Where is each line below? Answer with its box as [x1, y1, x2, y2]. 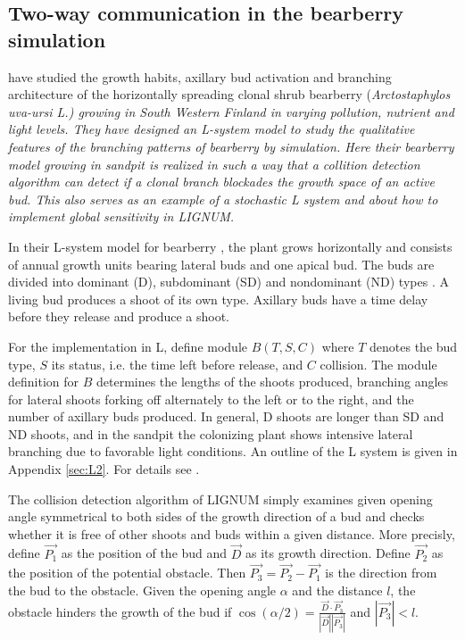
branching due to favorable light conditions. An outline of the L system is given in [8, 442, 458, 461]
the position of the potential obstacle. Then [8, 563, 246, 582]
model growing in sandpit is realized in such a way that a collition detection [8, 154, 420, 173]
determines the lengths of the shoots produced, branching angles [95, 372, 449, 391]
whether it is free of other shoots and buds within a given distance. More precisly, [8, 524, 455, 543]
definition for [8, 372, 79, 391]
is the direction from [325, 563, 437, 582]
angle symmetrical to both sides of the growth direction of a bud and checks [8, 507, 425, 526]
